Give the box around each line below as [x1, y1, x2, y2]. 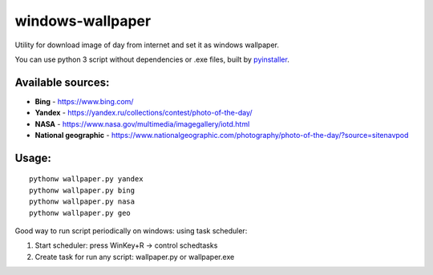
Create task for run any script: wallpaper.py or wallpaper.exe [34, 252, 235, 261]
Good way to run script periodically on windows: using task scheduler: [14, 225, 248, 236]
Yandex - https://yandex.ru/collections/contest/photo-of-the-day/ [34, 108, 253, 118]
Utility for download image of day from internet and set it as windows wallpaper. [14, 40, 280, 50]
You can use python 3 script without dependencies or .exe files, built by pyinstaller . [14, 55, 290, 64]
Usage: [14, 151, 52, 164]
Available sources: [14, 75, 110, 89]
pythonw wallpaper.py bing [29, 185, 136, 195]
